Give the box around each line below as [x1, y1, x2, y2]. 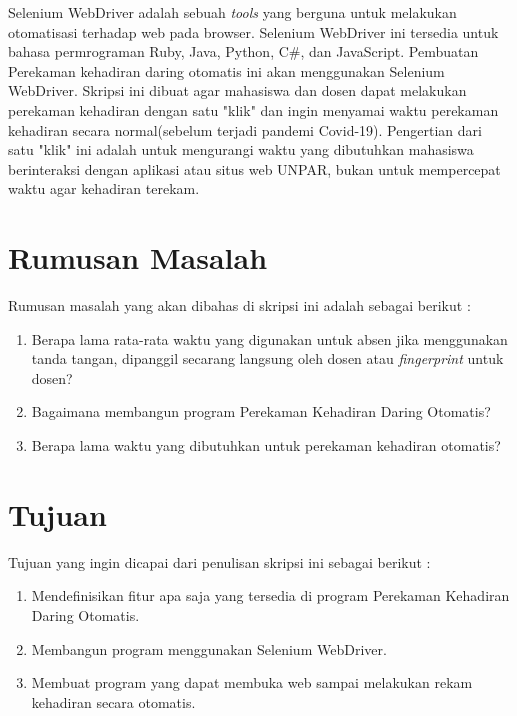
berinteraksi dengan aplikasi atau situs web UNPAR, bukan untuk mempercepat [8, 158, 501, 179]
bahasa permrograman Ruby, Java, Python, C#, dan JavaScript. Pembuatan [8, 41, 479, 62]
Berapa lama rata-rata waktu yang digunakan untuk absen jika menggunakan [31, 328, 508, 349]
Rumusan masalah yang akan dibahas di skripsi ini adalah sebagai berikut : [8, 295, 471, 316]
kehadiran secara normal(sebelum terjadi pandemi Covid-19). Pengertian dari [8, 119, 482, 140]
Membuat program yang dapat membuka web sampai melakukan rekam [31, 672, 473, 693]
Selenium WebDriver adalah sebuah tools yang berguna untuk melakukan [8, 2, 457, 22]
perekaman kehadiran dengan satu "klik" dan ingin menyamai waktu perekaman [8, 99, 499, 120]
